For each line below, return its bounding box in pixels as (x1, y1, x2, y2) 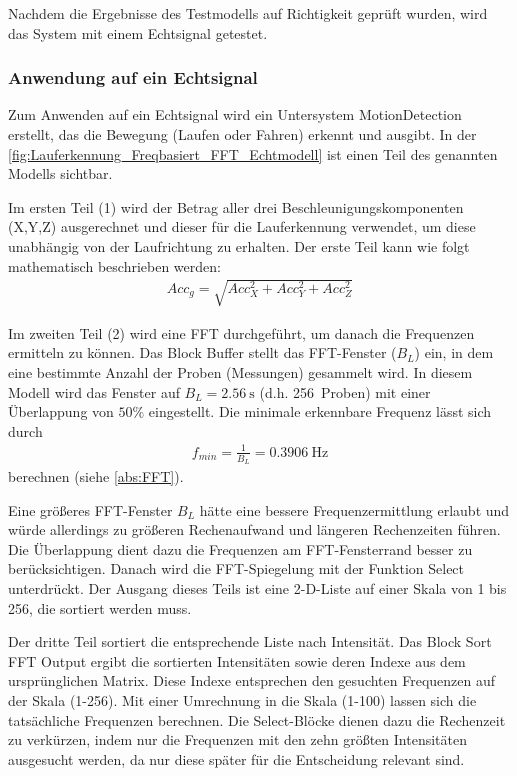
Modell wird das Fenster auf (8, 381, 180, 402)
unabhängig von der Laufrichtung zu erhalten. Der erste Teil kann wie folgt (8, 235, 470, 256)
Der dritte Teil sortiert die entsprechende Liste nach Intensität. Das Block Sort (8, 631, 492, 652)
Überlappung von (8, 401, 114, 422)
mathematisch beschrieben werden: (8, 255, 221, 276)
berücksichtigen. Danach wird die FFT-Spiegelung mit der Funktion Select (8, 558, 465, 579)
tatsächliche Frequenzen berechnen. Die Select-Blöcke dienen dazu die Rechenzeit (8, 709, 506, 730)
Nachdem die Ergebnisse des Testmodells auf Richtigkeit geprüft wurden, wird (8, 3, 488, 23)
